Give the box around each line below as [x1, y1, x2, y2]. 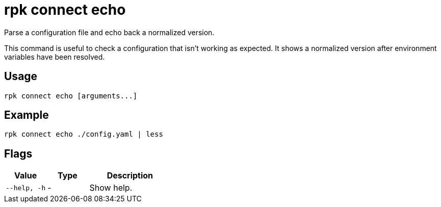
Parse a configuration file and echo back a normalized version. [4, 28, 215, 37]
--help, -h [6, 184, 46, 192]
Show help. [89, 183, 133, 193]
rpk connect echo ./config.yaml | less [4, 130, 163, 139]
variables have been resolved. [4, 52, 105, 61]
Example [4, 109, 49, 122]
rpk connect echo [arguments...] [4, 91, 138, 100]
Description [107, 170, 153, 181]
